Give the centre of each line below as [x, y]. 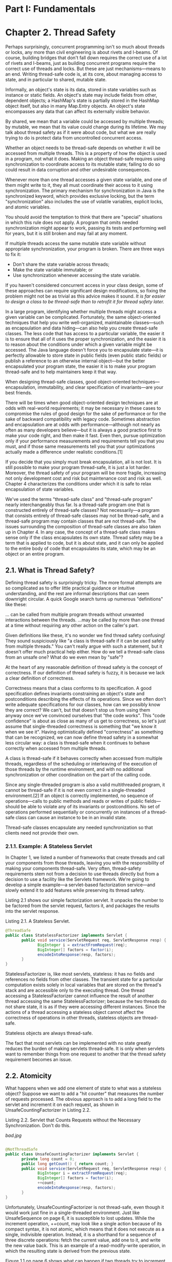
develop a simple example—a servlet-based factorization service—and [80, 885]
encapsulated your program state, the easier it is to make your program [81, 367]
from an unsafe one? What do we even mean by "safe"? [64, 657]
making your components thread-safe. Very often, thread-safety [73, 869]
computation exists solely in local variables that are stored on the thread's [83, 985]
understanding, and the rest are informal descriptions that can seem [77, 593]
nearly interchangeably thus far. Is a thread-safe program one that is [78, 505]
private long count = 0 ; [48, 1159]
